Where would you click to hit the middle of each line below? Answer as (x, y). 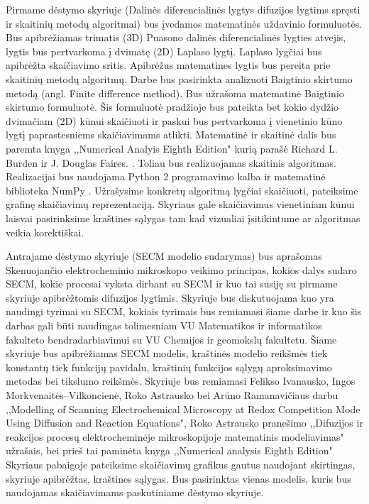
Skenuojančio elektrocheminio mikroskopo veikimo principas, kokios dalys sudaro (181, 269)
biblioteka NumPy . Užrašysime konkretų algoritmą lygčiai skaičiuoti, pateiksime (182, 190)
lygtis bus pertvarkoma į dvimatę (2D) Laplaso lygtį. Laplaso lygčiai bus (164, 51)
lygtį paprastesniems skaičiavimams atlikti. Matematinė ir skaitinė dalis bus (171, 135)
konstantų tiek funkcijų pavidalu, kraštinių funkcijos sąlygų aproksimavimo (169, 367)
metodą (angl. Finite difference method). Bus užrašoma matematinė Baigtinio (175, 93)
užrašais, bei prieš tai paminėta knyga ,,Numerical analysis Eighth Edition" (169, 450)
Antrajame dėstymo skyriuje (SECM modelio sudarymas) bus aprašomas (164, 256)
